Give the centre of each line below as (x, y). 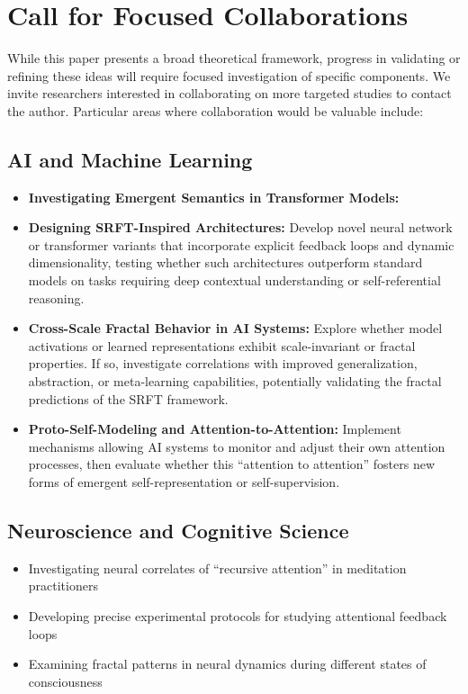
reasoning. (56, 297)
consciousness (65, 681)
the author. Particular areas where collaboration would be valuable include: (216, 110)
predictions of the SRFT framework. (128, 398)
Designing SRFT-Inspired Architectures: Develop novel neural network (240, 227)
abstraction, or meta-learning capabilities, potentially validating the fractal (235, 381)
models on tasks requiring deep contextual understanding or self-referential (234, 280)
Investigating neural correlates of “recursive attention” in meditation (217, 568)
